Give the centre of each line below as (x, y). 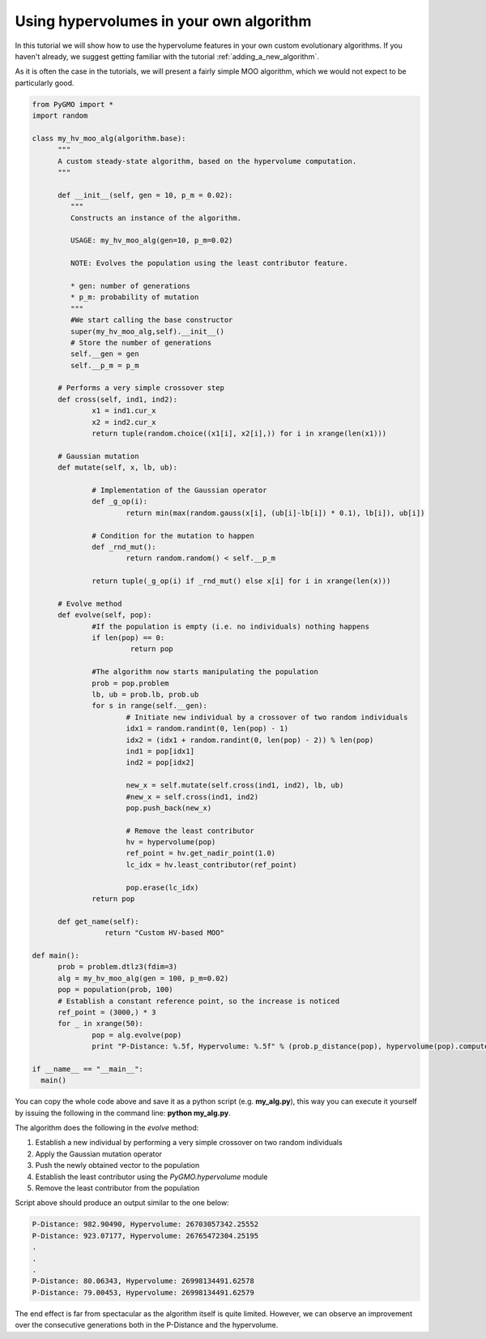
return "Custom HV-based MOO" (164, 933)
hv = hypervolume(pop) (171, 842)
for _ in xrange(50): (100, 1024)
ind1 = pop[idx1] (160, 751)
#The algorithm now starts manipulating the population (205, 672)
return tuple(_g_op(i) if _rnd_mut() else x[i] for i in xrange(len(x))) (241, 581)
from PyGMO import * (72, 104)
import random (60, 116)
